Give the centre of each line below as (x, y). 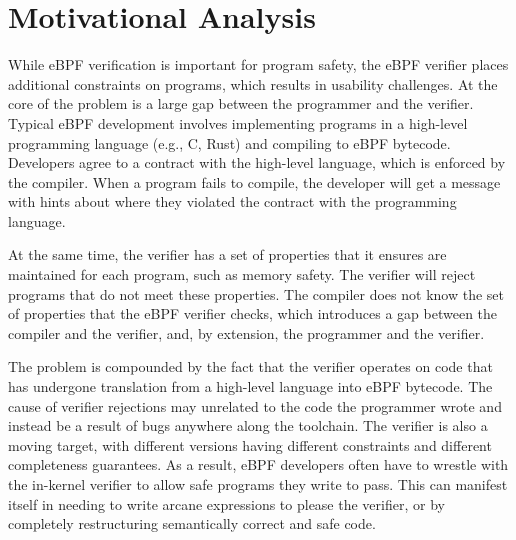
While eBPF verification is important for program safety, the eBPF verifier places (258, 64)
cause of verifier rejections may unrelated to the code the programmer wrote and (255, 405)
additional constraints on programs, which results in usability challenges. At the (253, 83)
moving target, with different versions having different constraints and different (250, 444)
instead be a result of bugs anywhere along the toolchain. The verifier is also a (248, 425)
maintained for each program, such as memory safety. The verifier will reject (242, 274)
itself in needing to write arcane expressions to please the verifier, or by (226, 503)
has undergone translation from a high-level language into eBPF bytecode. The (250, 386)
